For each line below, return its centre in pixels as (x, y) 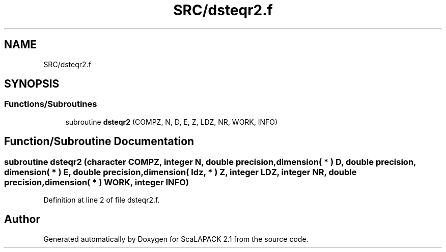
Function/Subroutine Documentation (99, 142)
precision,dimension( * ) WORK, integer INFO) (96, 182)
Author (22, 219)
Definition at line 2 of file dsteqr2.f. (102, 200)
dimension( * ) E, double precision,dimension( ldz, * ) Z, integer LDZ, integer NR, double (180, 172)
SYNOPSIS (32, 84)
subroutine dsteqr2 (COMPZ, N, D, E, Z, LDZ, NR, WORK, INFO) (172, 122)
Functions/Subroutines (51, 104)
